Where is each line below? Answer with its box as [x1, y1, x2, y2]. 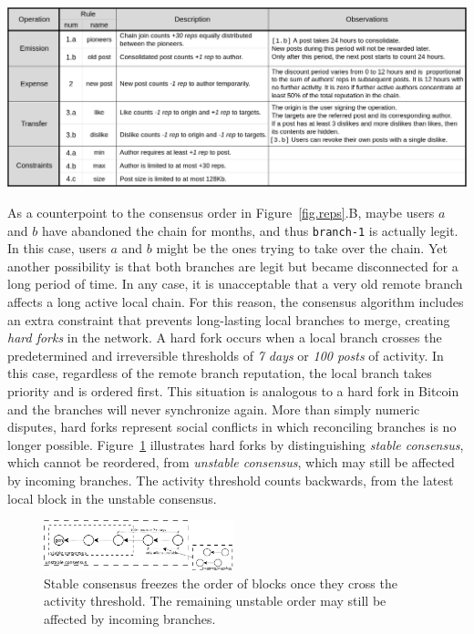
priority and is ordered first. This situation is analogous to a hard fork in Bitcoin [7, 381, 459, 400]
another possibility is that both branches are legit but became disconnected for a [7, 256, 459, 275]
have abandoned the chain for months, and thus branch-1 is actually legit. [41, 220, 459, 240]
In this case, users [7, 239, 107, 258]
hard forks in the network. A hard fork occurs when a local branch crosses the [7, 328, 442, 347]
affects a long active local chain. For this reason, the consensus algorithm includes [7, 291, 464, 311]
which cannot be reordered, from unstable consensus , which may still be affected [7, 453, 455, 472]
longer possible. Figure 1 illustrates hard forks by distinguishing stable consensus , [7, 435, 464, 454]
